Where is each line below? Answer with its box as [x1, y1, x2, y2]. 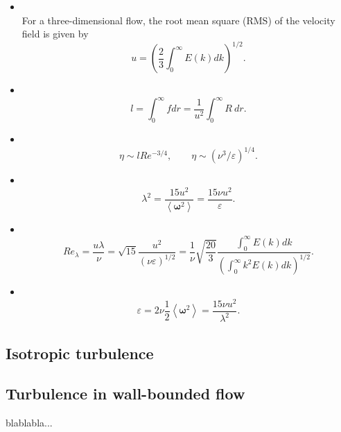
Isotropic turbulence [6, 342, 154, 363]
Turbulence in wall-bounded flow [6, 383, 245, 404]
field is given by [21, 26, 89, 41]
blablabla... [6, 415, 53, 430]
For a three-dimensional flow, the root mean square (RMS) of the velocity [21, 12, 335, 27]
